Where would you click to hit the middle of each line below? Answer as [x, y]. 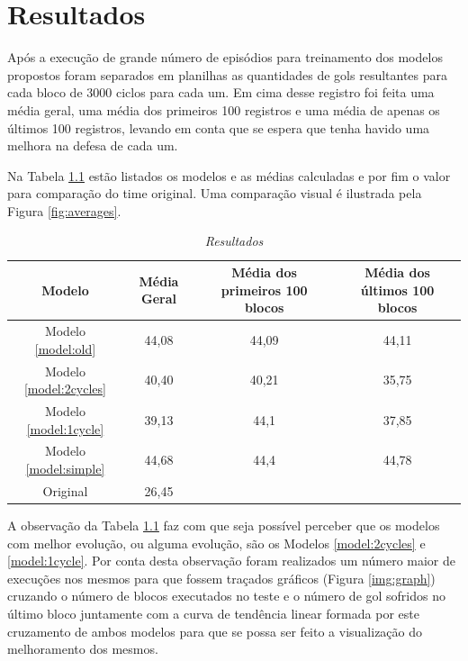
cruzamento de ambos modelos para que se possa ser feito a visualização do [215, 631]
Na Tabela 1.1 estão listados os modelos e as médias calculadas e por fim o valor [229, 175]
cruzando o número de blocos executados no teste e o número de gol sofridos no [226, 596]
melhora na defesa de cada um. [93, 145]
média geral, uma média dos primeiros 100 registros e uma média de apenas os [224, 109]
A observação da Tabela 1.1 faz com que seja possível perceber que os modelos [224, 525]
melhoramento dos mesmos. [83, 649]
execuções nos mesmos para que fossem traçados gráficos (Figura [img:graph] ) [221, 578]
